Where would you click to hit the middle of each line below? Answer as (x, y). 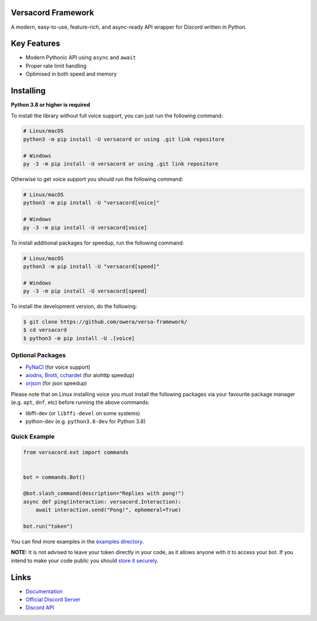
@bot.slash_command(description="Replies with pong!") (104, 493)
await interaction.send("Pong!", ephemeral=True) (108, 510)
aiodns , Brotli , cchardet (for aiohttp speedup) (80, 375)
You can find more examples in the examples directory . (77, 541)
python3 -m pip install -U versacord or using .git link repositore (124, 139)
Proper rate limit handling (56, 66)
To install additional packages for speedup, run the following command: (97, 243)
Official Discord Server (53, 600)
